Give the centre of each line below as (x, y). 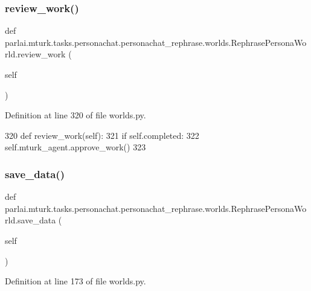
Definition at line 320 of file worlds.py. (75, 115)
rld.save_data (30, 220)
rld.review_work (35, 54)
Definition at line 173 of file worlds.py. (75, 281)
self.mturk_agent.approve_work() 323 (75, 147)
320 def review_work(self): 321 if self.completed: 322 (102, 135)
